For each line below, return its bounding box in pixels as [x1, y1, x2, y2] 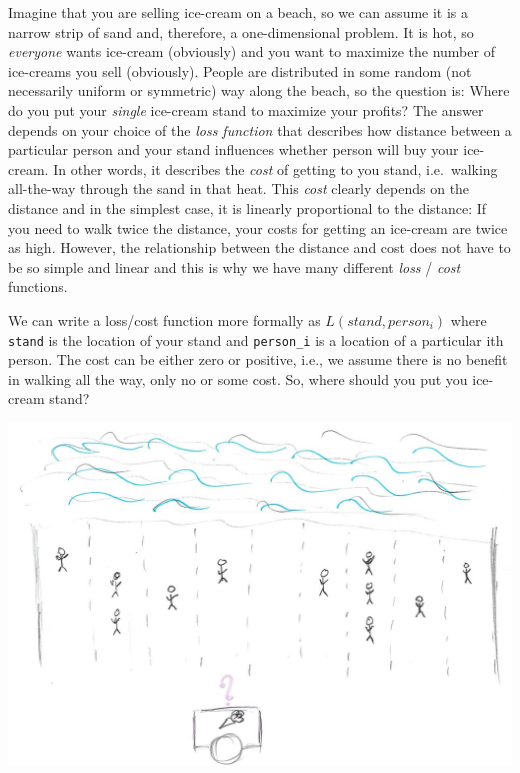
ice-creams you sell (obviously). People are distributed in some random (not [8, 60, 472, 81]
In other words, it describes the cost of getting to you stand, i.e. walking [53, 158, 498, 179]
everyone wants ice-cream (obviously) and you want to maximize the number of [8, 41, 495, 62]
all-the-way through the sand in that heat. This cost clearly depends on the [8, 178, 470, 199]
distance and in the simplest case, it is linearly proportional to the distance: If [8, 197, 487, 218]
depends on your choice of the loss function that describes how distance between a [8, 119, 512, 140]
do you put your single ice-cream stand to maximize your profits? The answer [8, 99, 484, 120]
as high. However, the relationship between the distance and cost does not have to [8, 237, 511, 258]
